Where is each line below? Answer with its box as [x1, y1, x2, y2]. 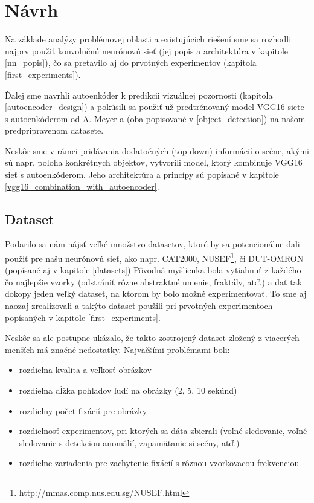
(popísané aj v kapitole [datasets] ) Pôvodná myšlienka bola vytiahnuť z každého [5, 264, 301, 276]
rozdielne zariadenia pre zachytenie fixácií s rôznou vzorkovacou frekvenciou [19, 456, 300, 469]
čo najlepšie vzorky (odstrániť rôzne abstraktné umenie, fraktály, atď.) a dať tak [5, 275, 303, 288]
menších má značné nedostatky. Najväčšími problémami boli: [5, 343, 230, 355]
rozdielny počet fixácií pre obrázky [19, 404, 147, 417]
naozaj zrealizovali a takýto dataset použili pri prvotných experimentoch [5, 299, 273, 312]
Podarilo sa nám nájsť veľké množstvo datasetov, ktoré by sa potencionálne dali [5, 238, 300, 250]
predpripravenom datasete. [5, 124, 104, 137]
